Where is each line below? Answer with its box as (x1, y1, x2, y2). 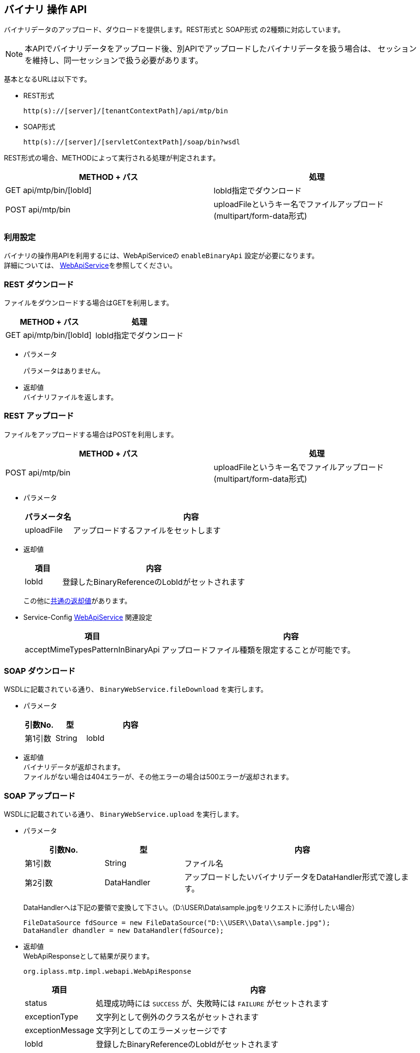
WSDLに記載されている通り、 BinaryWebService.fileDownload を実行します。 (4, 685, 268, 694)
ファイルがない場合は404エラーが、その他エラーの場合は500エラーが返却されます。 (23, 772, 293, 781)
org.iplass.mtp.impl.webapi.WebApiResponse (23, 967, 191, 976)
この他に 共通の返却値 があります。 (23, 596, 132, 605)
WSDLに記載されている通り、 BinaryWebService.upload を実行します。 (4, 810, 243, 819)
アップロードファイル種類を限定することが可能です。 (161, 645, 355, 655)
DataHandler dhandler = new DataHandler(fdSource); (23, 927, 224, 935)
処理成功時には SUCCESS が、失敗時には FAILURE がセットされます (96, 999, 329, 1009)
